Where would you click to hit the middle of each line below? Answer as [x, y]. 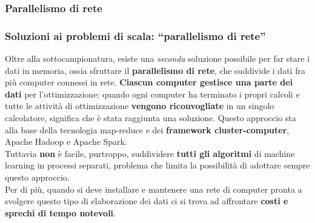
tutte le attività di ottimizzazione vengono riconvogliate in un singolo [140, 106]
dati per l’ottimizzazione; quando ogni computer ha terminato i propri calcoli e [152, 94]
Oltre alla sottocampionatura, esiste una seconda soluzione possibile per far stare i [157, 58]
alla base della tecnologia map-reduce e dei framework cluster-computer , [147, 129]
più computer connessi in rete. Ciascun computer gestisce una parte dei [149, 82]
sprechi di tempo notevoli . [60, 212]
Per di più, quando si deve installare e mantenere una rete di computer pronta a [154, 189]
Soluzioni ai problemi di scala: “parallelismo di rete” [135, 35]
